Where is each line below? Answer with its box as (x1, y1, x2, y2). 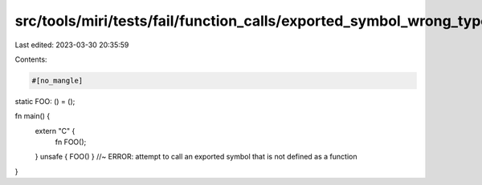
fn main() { (14, 111, 51, 121)
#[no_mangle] (31, 76, 84, 85)
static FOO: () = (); (14, 96, 76, 106)
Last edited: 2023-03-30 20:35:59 (14, 40, 129, 50)
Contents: (14, 54, 47, 64)
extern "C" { (35, 126, 76, 135)
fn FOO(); (55, 137, 87, 147)
